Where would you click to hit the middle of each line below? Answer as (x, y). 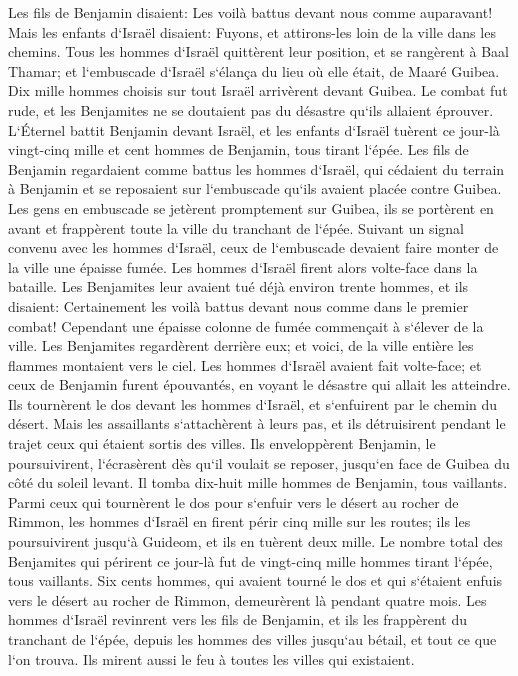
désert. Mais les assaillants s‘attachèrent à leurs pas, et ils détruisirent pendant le (257, 423)
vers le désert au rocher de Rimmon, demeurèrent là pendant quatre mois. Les (247, 599)
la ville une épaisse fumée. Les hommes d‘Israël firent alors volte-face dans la (243, 266)
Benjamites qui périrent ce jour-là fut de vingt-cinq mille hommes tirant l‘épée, (250, 560)
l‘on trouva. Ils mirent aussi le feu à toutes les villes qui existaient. (211, 658)
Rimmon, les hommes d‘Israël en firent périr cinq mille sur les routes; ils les (239, 521)
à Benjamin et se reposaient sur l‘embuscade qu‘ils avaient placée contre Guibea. (255, 188)
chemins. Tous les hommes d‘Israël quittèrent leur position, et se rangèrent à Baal (258, 51)
